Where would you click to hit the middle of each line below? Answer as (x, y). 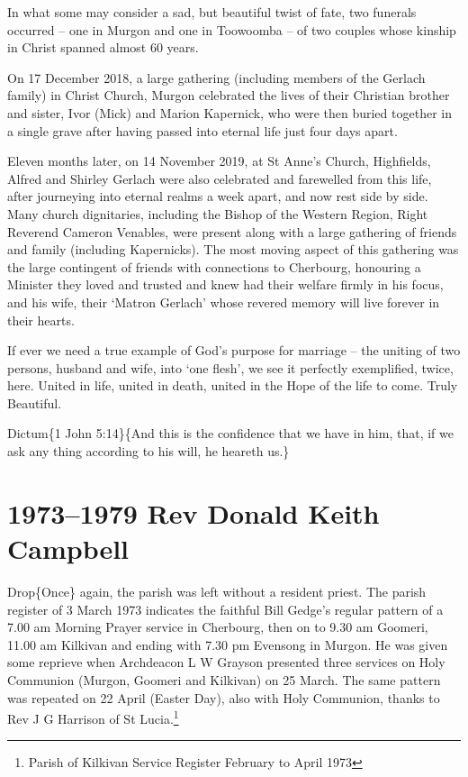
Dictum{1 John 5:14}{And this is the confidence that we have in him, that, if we (230, 433)
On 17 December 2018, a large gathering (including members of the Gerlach (216, 77)
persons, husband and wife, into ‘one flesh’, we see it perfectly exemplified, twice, (230, 367)
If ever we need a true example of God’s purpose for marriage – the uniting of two (234, 350)
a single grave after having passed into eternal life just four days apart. (202, 130)
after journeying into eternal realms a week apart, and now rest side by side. (218, 196)
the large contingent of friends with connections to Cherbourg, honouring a (214, 266)
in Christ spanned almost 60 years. (103, 47)
